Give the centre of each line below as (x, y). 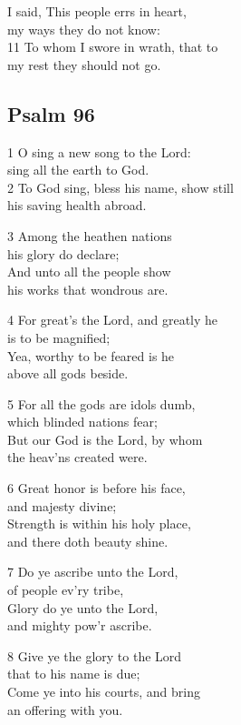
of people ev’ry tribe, (66, 590)
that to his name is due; (74, 674)
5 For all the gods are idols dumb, (101, 403)
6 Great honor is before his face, (96, 488)
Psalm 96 (51, 113)
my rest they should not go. (84, 64)
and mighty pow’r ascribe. (80, 625)
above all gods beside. (68, 373)
